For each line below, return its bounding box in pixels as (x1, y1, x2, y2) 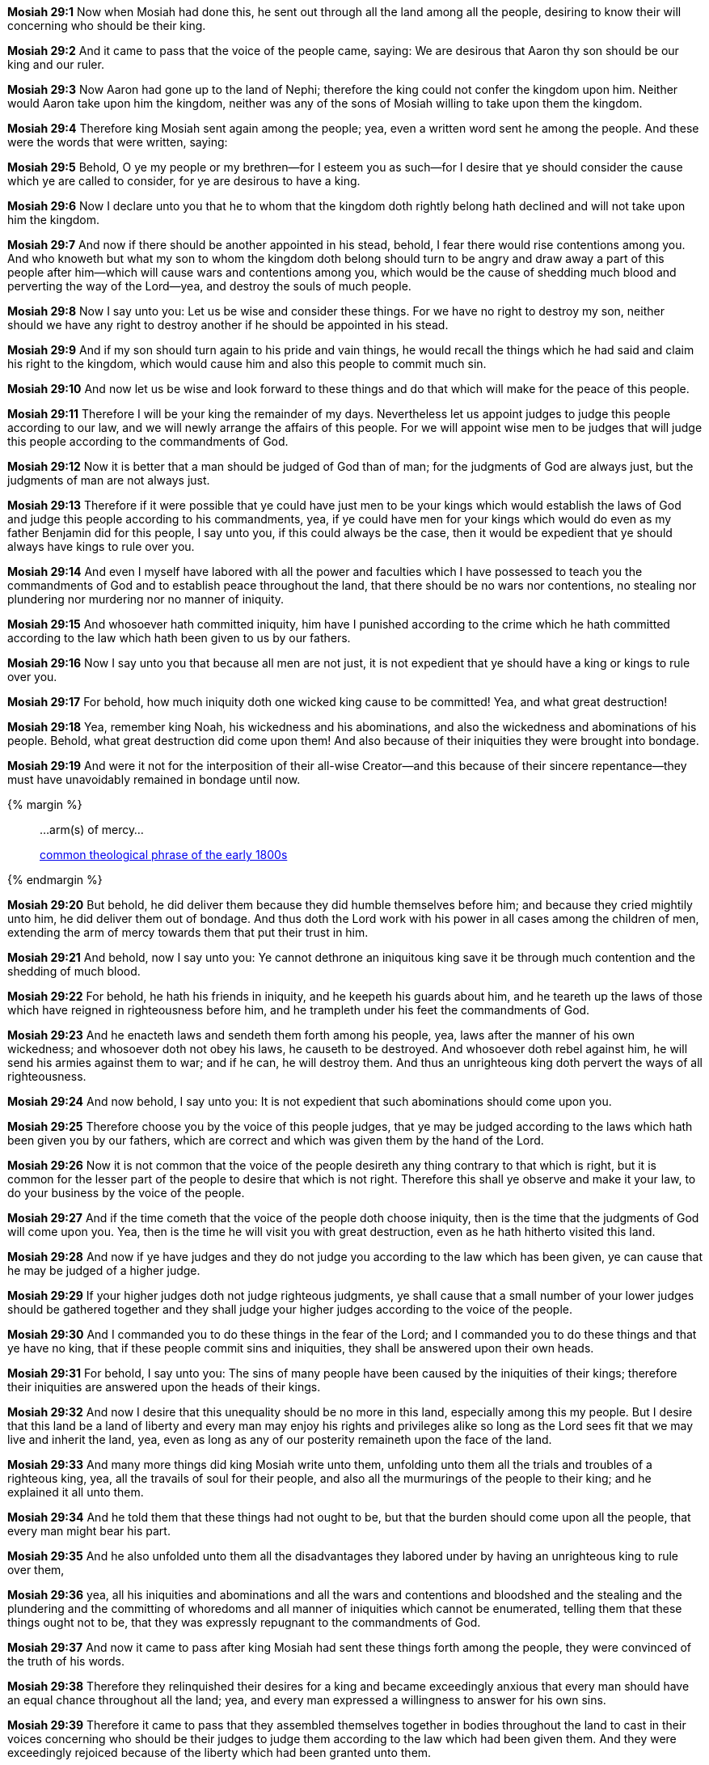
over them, (7, 1563, 65, 1577)
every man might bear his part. (7, 1524, 171, 1538)
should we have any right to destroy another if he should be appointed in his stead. (7, 318, 449, 332)
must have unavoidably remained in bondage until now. (7, 772, 301, 786)
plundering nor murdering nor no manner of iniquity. (7, 592, 285, 606)
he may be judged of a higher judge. (7, 1263, 200, 1277)
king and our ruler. (7, 57, 104, 71)
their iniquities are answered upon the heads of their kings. (7, 1380, 321, 1394)
